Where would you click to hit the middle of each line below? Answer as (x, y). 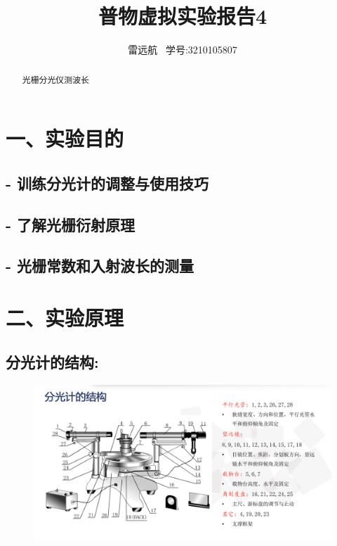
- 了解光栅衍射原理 (71, 224)
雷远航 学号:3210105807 (183, 50)
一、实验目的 (65, 138)
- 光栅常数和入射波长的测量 (100, 266)
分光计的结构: (52, 362)
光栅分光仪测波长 (55, 79)
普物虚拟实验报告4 (183, 16)
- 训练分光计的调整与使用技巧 (107, 183)
